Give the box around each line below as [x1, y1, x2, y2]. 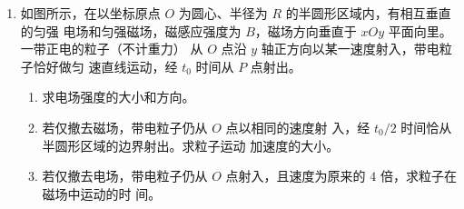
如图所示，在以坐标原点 [20, 4, 161, 22]
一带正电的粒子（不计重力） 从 [20, 39, 203, 58]
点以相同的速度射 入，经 [225, 117, 370, 136]
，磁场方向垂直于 [254, 21, 357, 40]
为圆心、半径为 [178, 4, 268, 22]
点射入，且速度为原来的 [225, 166, 366, 185]
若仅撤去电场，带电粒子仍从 [42, 166, 208, 185]
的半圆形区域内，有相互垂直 [285, 4, 451, 22]
